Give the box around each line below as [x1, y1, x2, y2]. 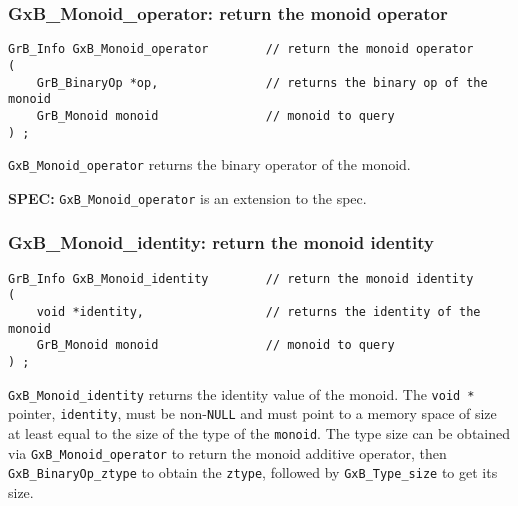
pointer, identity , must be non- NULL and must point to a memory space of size [8, 403, 497, 424]
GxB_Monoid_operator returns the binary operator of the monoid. [8, 154, 411, 175]
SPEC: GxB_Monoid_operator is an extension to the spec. [8, 187, 367, 208]
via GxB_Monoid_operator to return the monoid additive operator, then [8, 442, 447, 463]
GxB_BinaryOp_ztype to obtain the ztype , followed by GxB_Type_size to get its [8, 462, 498, 483]
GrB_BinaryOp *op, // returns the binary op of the [36, 75, 488, 90]
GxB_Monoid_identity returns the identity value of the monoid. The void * [8, 383, 475, 404]
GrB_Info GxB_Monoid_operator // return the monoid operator [8, 42, 474, 57]
